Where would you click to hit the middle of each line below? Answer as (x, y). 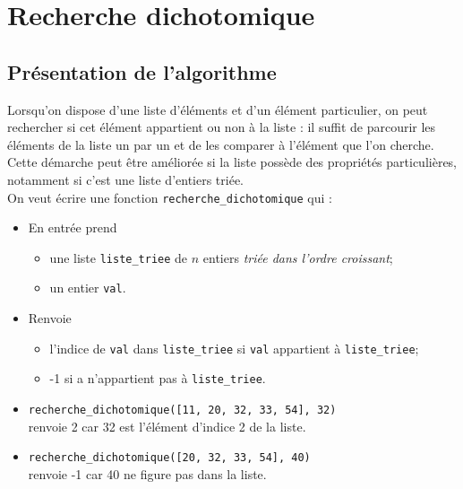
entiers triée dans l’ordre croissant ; (298, 257)
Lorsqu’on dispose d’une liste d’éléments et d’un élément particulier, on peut (218, 109)
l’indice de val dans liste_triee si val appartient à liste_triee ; (234, 348)
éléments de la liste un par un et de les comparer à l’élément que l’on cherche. (221, 144)
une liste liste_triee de (119, 257)
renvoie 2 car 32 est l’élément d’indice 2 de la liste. (167, 426)
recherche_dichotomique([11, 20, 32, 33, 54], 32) (182, 410)
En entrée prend (73, 227)
